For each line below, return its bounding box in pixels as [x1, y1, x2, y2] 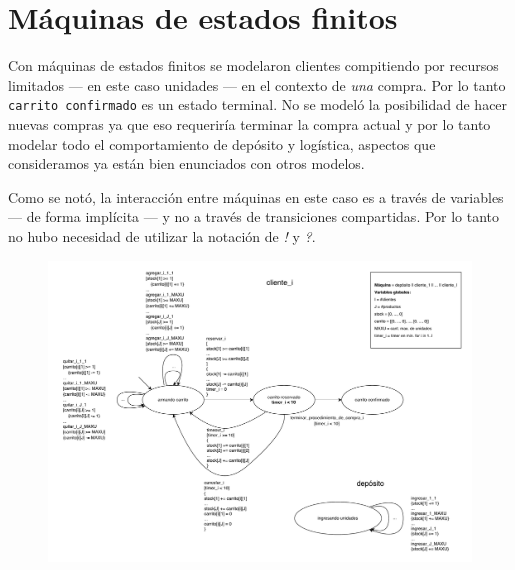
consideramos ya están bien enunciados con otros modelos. [8, 153, 365, 174]
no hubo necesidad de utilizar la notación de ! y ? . [8, 225, 316, 246]
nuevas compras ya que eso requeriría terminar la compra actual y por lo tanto [8, 113, 491, 134]
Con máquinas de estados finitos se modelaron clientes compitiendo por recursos [8, 55, 499, 76]
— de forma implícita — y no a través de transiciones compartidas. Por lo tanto [8, 206, 500, 227]
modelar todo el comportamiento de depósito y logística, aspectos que [8, 133, 436, 154]
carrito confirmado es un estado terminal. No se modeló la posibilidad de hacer [8, 94, 508, 115]
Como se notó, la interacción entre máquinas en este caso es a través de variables [8, 186, 504, 207]
